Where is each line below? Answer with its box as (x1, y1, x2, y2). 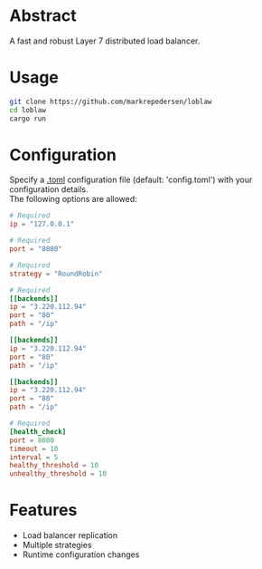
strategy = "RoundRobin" (9, 269, 103, 278)
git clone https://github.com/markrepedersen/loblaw (9, 97, 212, 106)
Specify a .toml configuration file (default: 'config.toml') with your (9, 174, 253, 186)
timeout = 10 (9, 444, 59, 453)
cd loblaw (9, 105, 47, 114)
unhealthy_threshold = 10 (9, 469, 107, 478)
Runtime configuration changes (22, 549, 140, 560)
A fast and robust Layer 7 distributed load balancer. (9, 35, 201, 46)
